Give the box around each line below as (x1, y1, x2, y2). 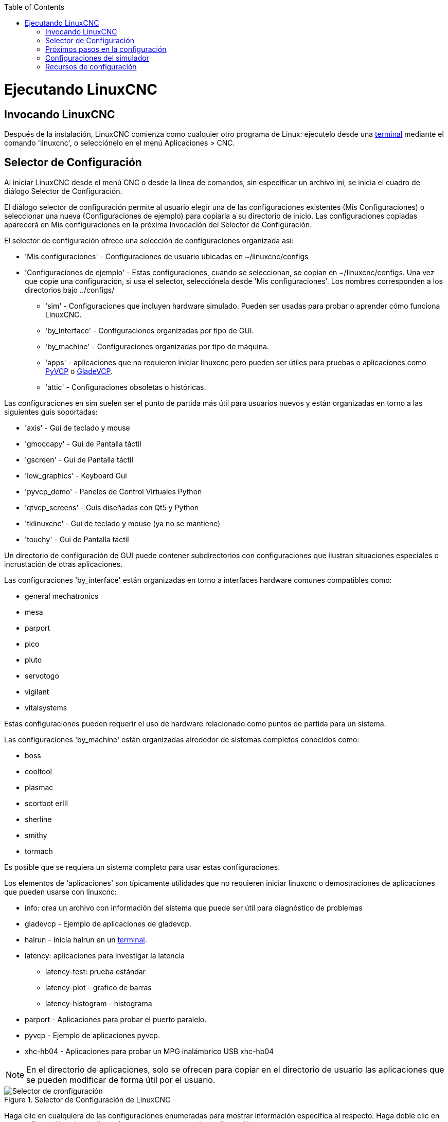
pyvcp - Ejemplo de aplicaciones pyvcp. (25, 1030, 160, 1040)
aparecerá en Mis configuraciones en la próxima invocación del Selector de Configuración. (4, 220, 312, 229)
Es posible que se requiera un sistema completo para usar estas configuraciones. (4, 862, 280, 871)
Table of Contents (4, 3, 65, 11)
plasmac (25, 782, 53, 792)
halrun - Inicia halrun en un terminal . (25, 935, 147, 944)
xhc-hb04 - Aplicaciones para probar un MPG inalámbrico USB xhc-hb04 (25, 1046, 274, 1056)
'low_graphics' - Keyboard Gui (25, 471, 127, 480)
